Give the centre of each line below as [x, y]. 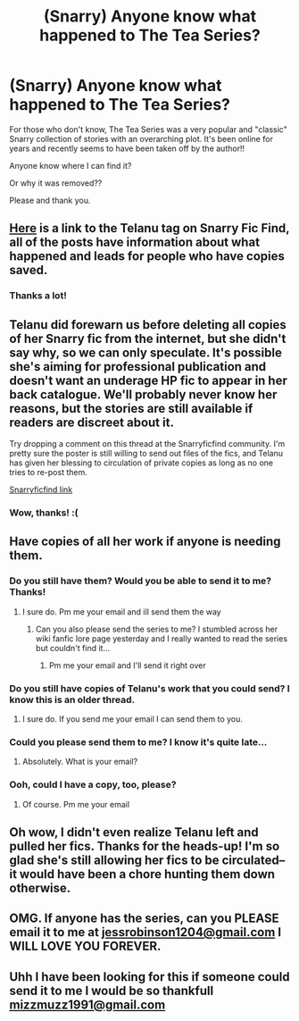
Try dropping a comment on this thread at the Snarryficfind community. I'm [147, 444]
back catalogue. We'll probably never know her [143, 394]
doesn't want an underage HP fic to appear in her [149, 380]
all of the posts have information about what [135, 243]
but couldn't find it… [73, 648]
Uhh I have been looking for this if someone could [149, 977]
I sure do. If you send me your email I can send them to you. [133, 719]
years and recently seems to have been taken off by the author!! [127, 148]
